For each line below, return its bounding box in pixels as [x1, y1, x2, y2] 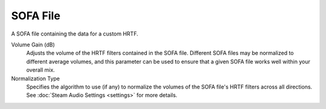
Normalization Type [11, 75, 60, 82]
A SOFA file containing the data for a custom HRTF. [11, 30, 138, 37]
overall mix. [26, 66, 56, 73]
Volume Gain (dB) [11, 41, 56, 48]
